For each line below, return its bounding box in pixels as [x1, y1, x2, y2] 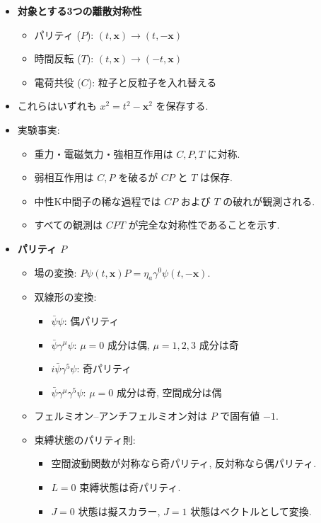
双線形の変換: [34, 289, 97, 304]
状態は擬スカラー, [78, 503, 160, 518]
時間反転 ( [34, 51, 81, 66]
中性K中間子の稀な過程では [34, 193, 161, 208]
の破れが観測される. [223, 193, 315, 208]
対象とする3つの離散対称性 [17, 4, 142, 18]
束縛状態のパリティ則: [34, 432, 136, 447]
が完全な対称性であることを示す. [128, 217, 280, 232]
